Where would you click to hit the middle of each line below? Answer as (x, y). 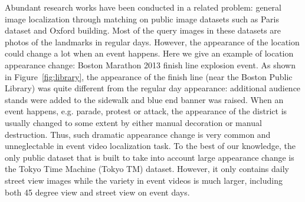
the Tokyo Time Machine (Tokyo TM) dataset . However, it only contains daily (147, 169)
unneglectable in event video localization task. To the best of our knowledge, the (150, 146)
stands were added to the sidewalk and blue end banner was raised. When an (144, 99)
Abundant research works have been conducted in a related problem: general (143, 7)
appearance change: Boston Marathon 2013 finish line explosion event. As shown (150, 64)
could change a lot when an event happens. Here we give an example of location (149, 53)
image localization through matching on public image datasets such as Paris (142, 19)
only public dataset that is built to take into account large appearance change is (150, 157)
